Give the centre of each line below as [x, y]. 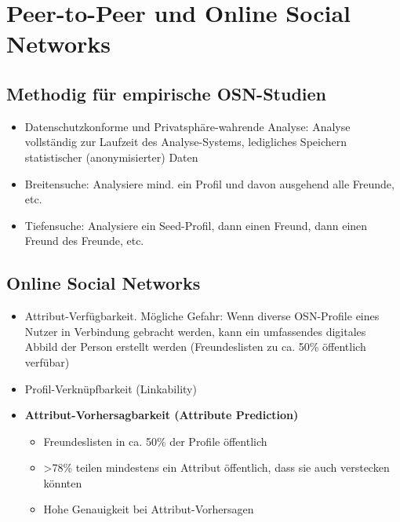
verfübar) [47, 361]
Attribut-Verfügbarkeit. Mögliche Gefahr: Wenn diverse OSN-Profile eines [202, 316]
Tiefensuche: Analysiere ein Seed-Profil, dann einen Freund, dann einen [196, 225]
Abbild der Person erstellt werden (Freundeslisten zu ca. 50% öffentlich [195, 347]
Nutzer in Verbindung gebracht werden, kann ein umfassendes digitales [195, 331]
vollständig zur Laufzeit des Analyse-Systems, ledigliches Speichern [186, 142]
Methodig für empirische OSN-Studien [166, 93]
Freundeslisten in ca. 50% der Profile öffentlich [155, 441]
